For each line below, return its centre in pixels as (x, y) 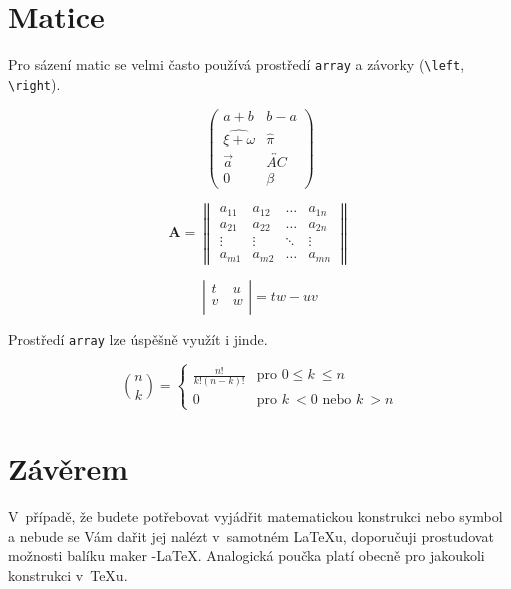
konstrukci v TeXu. (68, 574)
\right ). (34, 83)
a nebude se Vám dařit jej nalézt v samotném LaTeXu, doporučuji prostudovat (251, 535)
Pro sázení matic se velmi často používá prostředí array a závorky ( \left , (236, 64)
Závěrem (68, 467)
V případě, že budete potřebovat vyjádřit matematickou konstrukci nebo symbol (255, 515)
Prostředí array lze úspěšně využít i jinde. (138, 338)
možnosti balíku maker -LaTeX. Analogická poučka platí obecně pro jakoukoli (246, 555)
